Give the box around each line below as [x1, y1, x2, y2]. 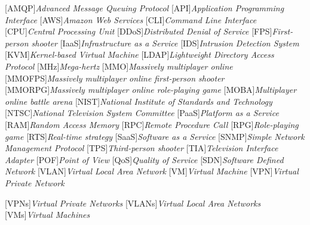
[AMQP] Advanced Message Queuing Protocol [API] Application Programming [5, 2, 284, 14]
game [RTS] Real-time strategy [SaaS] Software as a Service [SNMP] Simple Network [5, 130, 305, 142]
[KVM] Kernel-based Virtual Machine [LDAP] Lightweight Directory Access [5, 48, 274, 61]
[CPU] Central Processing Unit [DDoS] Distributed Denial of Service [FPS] [5, 25, 272, 37]
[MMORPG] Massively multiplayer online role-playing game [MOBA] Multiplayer [5, 83, 297, 96]
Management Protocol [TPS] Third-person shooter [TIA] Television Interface [5, 142, 278, 154]
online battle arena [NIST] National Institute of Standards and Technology [5, 95, 272, 107]
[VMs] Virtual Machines [5, 208, 90, 221]
